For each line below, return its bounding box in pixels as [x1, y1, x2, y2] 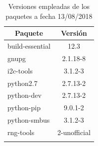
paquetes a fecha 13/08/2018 [5, 10, 93, 21]
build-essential [7, 41, 50, 51]
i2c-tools [7, 65, 33, 75]
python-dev [7, 90, 42, 100]
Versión [61, 28, 87, 38]
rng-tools [7, 127, 35, 137]
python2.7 [7, 77, 38, 88]
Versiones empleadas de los [8, 1, 90, 11]
